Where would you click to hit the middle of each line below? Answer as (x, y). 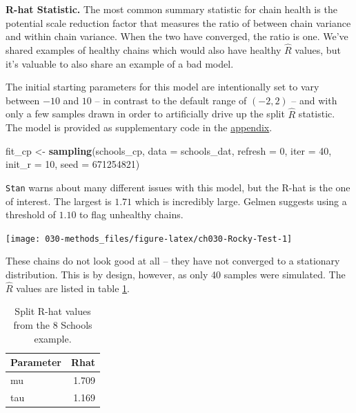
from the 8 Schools (53, 325)
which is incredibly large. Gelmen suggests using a (241, 201)
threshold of (31, 214)
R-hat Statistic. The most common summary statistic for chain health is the (171, 9)
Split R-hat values (53, 311)
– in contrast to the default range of (171, 100)
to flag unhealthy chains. (131, 214)
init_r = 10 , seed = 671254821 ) (73, 164)
